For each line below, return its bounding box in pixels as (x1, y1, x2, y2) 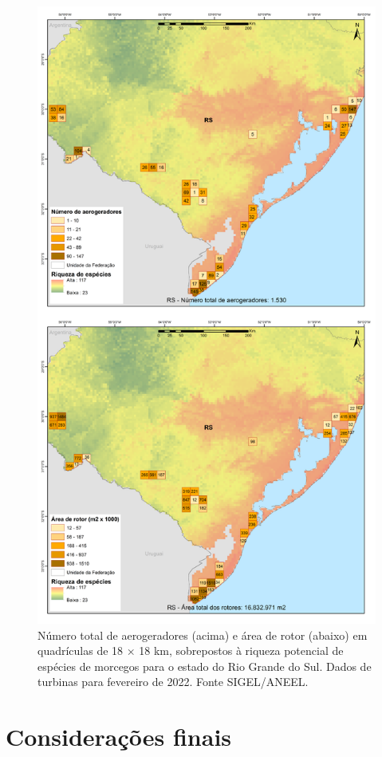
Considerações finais (6, 720, 232, 753)
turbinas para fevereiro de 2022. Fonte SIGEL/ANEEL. (37, 673, 309, 690)
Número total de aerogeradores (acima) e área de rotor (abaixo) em (37, 626, 368, 643)
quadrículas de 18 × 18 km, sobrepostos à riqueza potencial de (37, 642, 344, 659)
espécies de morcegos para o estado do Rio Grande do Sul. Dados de (37, 657, 372, 674)
